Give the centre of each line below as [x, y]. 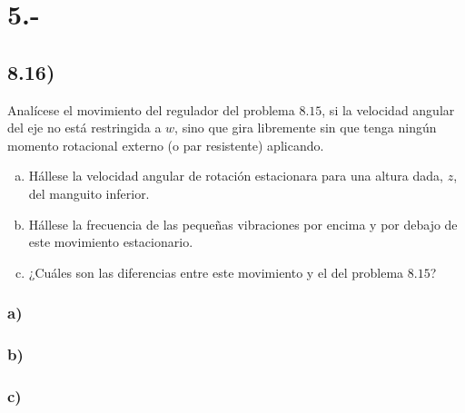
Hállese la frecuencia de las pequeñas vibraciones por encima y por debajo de [243, 224]
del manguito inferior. [89, 193]
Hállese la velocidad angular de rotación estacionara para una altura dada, [236, 176]
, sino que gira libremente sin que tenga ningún [306, 128]
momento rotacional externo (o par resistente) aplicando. [166, 145]
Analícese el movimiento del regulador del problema [151, 109]
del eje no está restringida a [84, 128]
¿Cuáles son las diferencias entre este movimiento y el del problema [216, 272]
